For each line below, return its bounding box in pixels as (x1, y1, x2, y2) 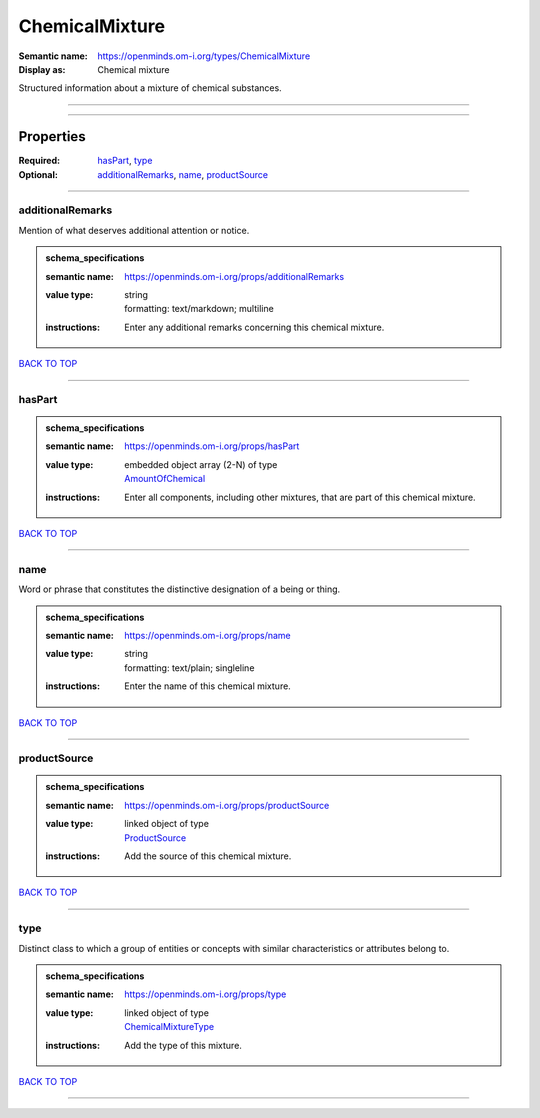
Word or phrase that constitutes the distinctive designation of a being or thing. (18, 583, 341, 595)
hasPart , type (97, 155, 153, 167)
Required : (18, 155, 60, 167)
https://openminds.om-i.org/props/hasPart (124, 440, 300, 452)
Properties (18, 128, 86, 145)
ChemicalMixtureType (124, 1021, 215, 1033)
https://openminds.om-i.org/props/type (124, 988, 287, 1000)
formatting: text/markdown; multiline (124, 303, 274, 315)
